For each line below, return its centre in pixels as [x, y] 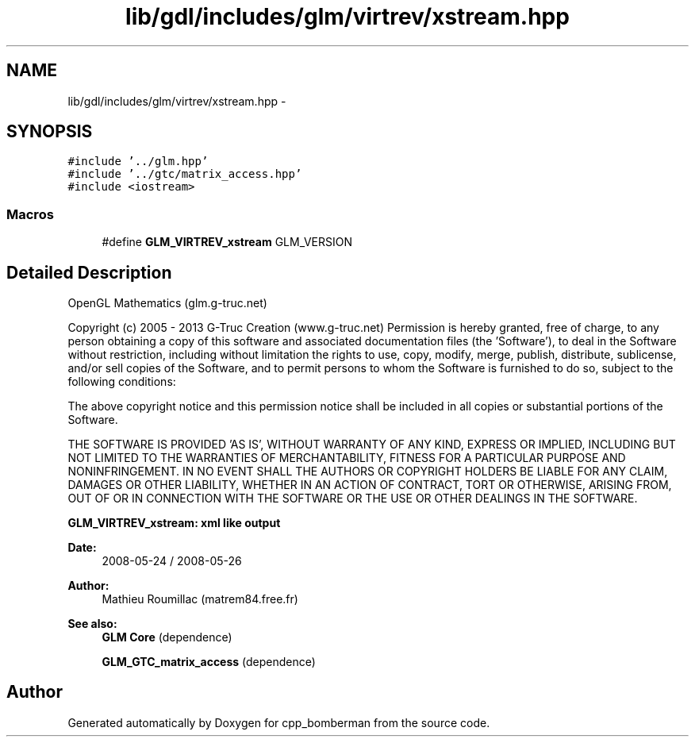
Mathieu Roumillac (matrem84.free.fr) [200, 599]
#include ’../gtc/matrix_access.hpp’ [185, 174]
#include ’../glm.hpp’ [138, 162]
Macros [30, 214]
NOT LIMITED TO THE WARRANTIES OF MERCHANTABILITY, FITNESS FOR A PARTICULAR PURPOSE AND [347, 458]
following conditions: [122, 382]
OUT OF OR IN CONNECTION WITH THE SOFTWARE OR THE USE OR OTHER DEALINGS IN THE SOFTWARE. [353, 499]
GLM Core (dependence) [167, 637]
